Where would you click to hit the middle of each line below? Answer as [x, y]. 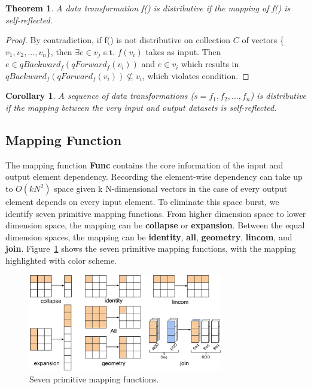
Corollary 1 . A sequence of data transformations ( [100, 96]
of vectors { [263, 40]
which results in [210, 64]
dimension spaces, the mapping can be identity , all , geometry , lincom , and [149, 236]
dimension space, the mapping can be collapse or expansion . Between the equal [155, 225]
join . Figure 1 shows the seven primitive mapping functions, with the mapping [151, 248]
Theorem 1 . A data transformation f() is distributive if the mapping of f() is [148, 8]
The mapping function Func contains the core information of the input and [144, 165]
